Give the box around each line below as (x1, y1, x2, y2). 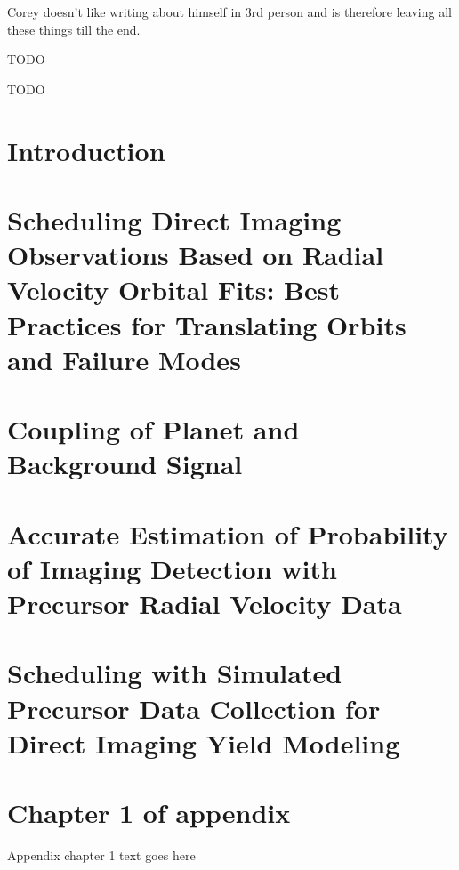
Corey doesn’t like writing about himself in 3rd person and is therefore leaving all (7, 3, 452, 20)
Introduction (7, 132, 165, 168)
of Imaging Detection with (7, 550, 337, 586)
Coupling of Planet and (7, 411, 300, 447)
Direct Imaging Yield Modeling (7, 724, 400, 761)
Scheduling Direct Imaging (7, 201, 342, 238)
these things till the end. (7, 20, 141, 38)
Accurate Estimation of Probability (7, 515, 448, 552)
